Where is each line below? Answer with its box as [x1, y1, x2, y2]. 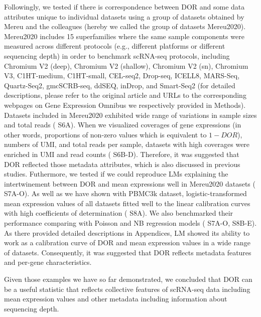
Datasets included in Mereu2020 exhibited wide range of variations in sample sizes [4, 109, 257, 120]
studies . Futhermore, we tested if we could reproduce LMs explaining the [4, 169, 228, 179]
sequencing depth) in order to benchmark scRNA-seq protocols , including [4, 50, 230, 61]
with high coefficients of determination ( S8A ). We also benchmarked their [4, 208, 233, 218]
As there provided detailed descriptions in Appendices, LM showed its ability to [4, 227, 250, 238]
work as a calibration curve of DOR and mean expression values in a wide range [4, 237, 250, 248]
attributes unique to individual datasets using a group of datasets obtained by [4, 11, 244, 22]
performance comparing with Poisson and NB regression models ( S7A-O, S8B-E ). [4, 218, 257, 228]
